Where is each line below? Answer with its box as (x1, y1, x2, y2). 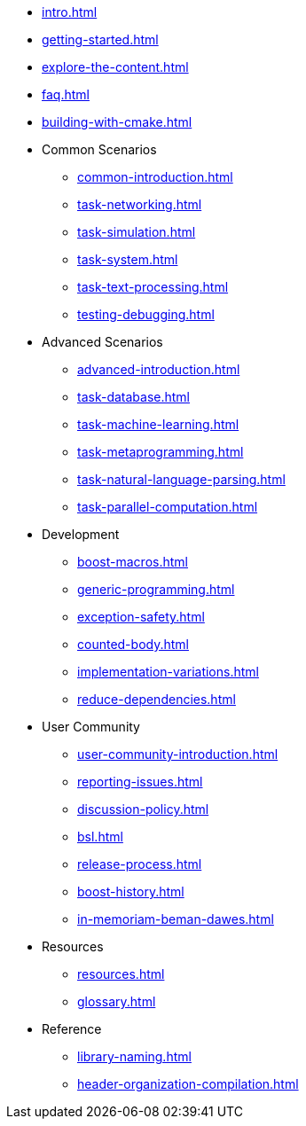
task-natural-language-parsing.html (77, 472, 286, 487)
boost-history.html (77, 884, 184, 899)
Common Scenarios (42, 142, 157, 157)
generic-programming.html (77, 582, 235, 597)
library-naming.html (77, 1049, 192, 1064)
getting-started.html (42, 32, 159, 47)
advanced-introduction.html (77, 362, 240, 377)
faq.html (42, 87, 90, 102)
